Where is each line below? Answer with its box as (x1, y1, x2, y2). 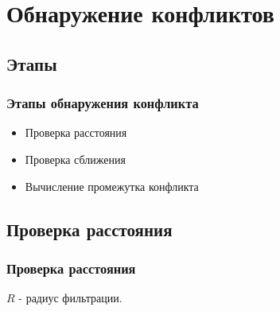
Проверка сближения (25, 150, 126, 167)
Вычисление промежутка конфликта (25, 177, 199, 194)
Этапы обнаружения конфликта (6, 93, 199, 113)
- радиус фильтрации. (18, 290, 122, 306)
